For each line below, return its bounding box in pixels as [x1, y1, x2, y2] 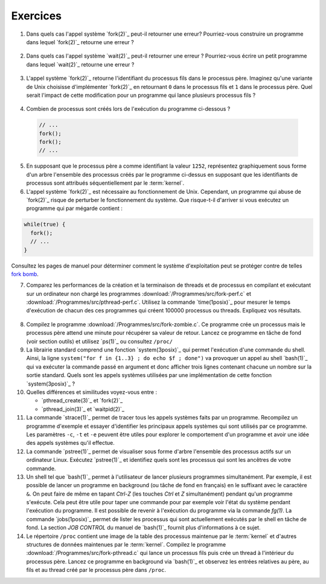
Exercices [11, 9, 62, 22]
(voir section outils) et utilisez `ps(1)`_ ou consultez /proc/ [26, 338, 173, 345]
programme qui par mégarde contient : [26, 205, 123, 212]
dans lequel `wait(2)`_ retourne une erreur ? [26, 61, 135, 68]
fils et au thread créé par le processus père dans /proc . [26, 566, 166, 574]
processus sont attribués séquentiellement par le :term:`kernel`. [26, 179, 185, 187]
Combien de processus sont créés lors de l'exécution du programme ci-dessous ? [26, 105, 231, 113]
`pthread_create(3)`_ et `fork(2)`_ [41, 397, 123, 404]
